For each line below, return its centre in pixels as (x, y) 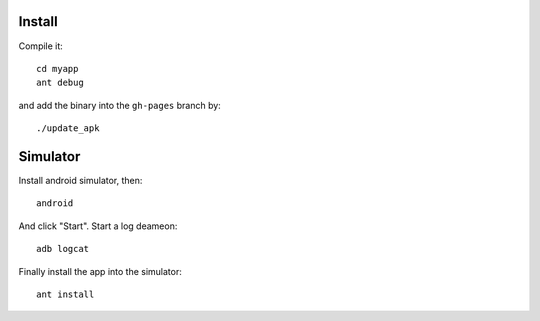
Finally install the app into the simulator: (100, 271)
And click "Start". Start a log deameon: (98, 226)
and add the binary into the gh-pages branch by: (120, 105)
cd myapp (57, 68)
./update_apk (68, 128)
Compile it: (41, 46)
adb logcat (63, 249)
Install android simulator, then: (80, 180)
